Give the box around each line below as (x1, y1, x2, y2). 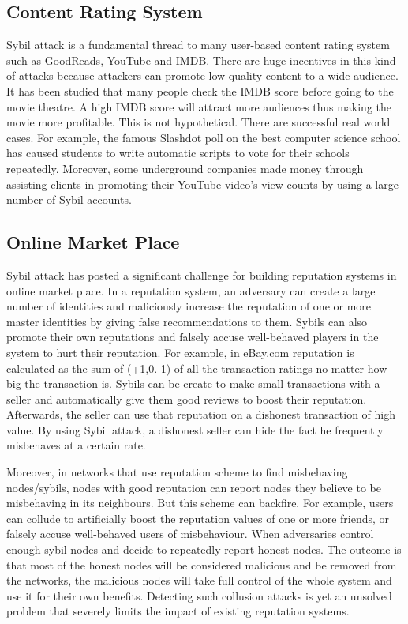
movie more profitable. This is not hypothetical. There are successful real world (6, 114, 391, 130)
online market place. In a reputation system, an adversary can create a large (6, 282, 376, 299)
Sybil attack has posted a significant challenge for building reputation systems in (6, 266, 397, 283)
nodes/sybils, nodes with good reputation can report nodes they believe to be (6, 479, 381, 495)
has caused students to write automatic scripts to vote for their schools (6, 145, 350, 161)
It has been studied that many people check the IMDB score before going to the (6, 82, 394, 99)
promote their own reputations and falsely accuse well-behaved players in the (6, 329, 379, 345)
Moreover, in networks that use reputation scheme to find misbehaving (6, 464, 348, 480)
